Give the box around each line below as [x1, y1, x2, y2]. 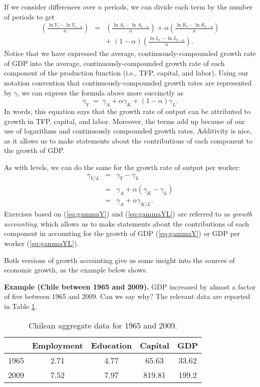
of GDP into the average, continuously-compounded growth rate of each [4, 57, 225, 68]
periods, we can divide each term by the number [104, 1, 253, 11]
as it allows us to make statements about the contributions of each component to [4, 135, 252, 145]
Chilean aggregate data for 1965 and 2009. [29, 319, 177, 331]
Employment [32, 339, 83, 351]
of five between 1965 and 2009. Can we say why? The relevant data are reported [4, 291, 250, 301]
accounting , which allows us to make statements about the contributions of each [4, 218, 249, 228]
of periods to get [4, 11, 55, 21]
